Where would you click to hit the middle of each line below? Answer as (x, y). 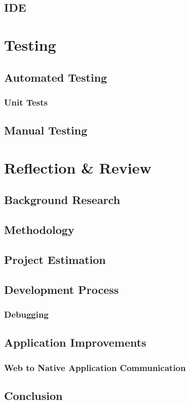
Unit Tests (26, 102)
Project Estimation (55, 259)
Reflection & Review (78, 167)
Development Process (62, 289)
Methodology (39, 230)
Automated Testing (56, 77)
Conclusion (33, 395)
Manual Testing (46, 130)
